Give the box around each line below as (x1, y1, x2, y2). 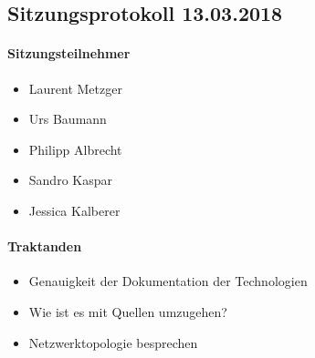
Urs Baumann (28, 109, 107, 128)
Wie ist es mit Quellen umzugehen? (28, 302, 227, 321)
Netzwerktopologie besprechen (28, 332, 198, 352)
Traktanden (7, 237, 82, 256)
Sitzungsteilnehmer (7, 44, 131, 63)
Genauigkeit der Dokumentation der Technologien (28, 271, 308, 291)
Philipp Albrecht (28, 139, 122, 159)
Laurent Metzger (28, 78, 122, 97)
